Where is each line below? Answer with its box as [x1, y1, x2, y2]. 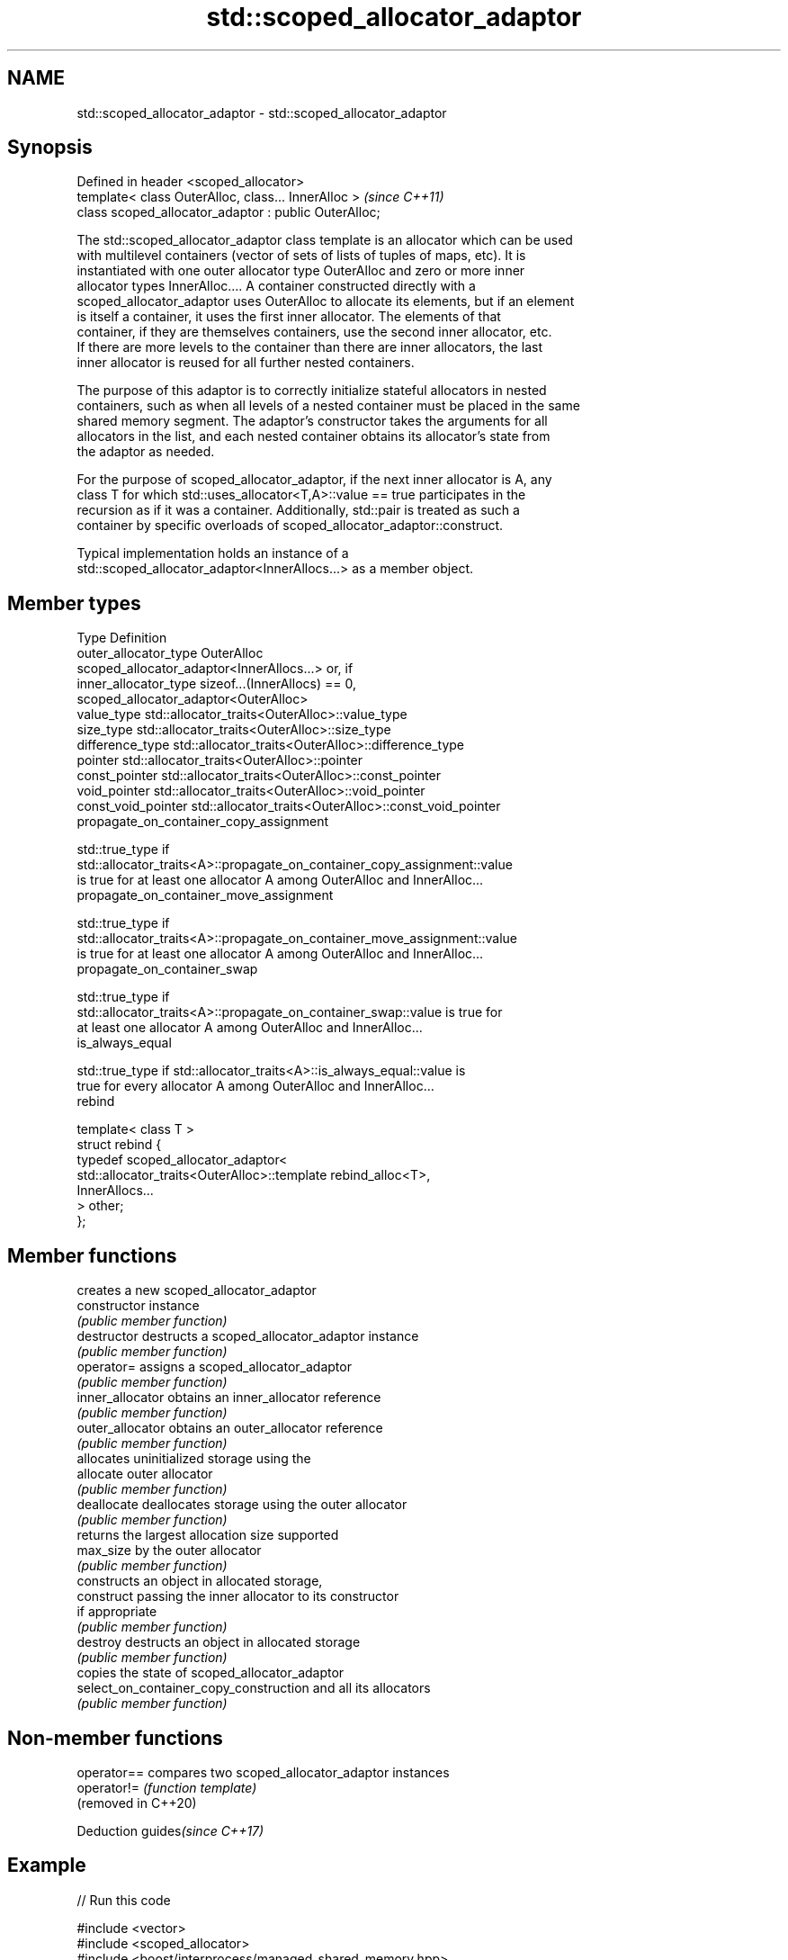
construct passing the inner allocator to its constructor [76, 1588, 399, 1605]
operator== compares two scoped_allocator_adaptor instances [76, 1764, 450, 1780]
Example [7, 1854, 86, 1877]
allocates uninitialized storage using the [76, 1451, 311, 1467]
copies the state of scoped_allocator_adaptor [76, 1665, 345, 1681]
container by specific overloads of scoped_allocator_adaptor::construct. [76, 517, 504, 534]
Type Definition [76, 630, 167, 646]
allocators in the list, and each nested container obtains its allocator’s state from [76, 428, 551, 445]
